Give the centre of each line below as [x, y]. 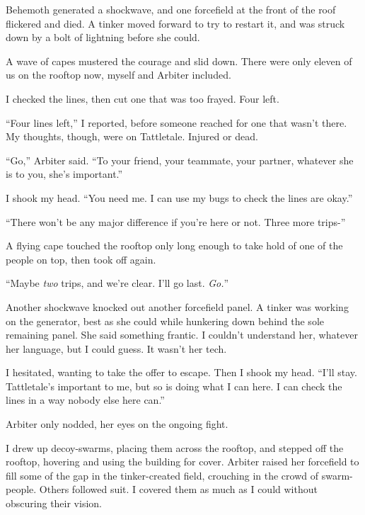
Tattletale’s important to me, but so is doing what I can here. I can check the [174, 386]
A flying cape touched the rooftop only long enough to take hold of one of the [174, 245]
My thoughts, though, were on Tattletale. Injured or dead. [132, 136]
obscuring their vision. [54, 503]
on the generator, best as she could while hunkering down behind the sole [165, 321]
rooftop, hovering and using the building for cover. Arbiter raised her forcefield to [182, 462]
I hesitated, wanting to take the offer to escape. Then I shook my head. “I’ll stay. [181, 372]
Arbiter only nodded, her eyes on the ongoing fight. [117, 424]
